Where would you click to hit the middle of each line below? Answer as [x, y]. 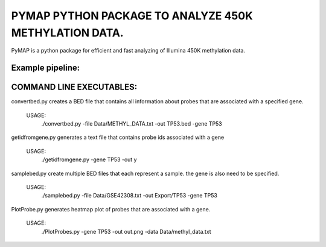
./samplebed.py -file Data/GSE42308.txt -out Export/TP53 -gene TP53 [129, 196]
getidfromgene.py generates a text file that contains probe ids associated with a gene [118, 137]
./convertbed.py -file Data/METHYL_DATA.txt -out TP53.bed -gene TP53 [132, 124]
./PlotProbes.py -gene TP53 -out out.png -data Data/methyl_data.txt [126, 231]
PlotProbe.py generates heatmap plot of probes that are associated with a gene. [111, 209]
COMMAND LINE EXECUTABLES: [74, 87]
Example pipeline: [46, 68]
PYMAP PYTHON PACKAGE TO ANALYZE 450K [132, 16]
